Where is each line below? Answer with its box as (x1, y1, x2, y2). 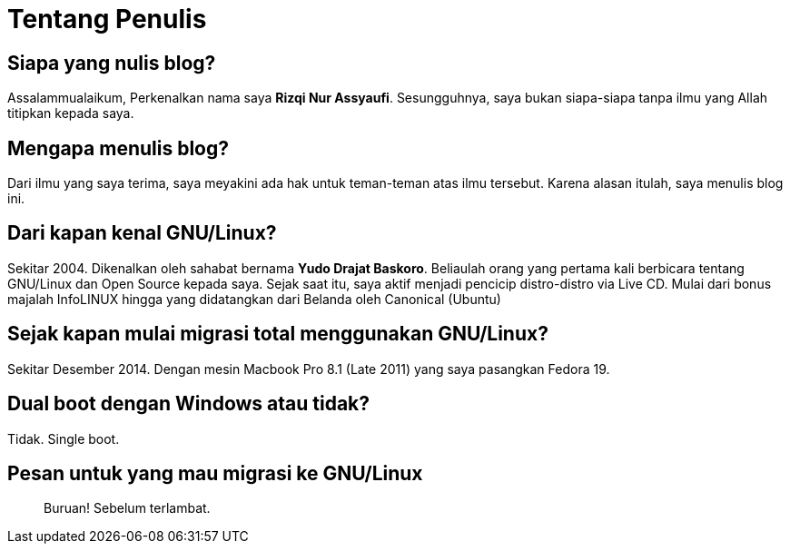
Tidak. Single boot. (7, 430, 120, 447)
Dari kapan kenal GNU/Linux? (7, 221, 277, 245)
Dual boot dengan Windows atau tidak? (7, 392, 370, 416)
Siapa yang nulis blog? (7, 51, 216, 74)
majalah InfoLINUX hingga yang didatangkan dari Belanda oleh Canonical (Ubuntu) (7, 290, 501, 307)
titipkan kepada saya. (7, 105, 134, 122)
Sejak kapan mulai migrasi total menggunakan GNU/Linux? (7, 322, 548, 346)
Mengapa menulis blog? (7, 136, 229, 160)
